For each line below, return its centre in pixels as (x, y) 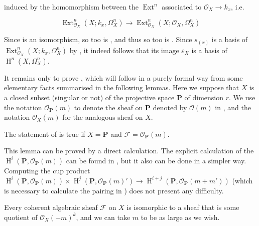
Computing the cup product (47, 170)
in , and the (233, 107)
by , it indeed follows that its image (124, 50)
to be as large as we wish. (180, 217)
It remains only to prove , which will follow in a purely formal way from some (123, 77)
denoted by (170, 107)
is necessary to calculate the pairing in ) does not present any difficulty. (114, 190)
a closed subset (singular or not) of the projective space (89, 97)
